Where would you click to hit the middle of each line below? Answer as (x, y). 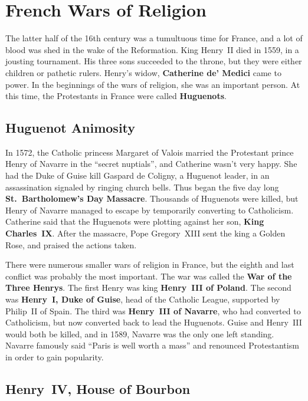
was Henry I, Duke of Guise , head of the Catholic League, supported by (143, 299)
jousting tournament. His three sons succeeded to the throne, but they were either (154, 61)
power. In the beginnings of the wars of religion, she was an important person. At (153, 84)
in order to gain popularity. (55, 356)
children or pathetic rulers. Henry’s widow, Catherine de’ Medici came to (143, 72)
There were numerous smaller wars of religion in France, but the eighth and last (150, 264)
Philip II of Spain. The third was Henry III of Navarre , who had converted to (153, 310)
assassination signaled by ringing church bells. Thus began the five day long (142, 187)
